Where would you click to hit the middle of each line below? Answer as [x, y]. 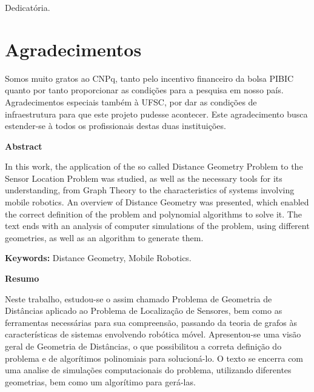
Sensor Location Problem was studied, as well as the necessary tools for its [144, 178]
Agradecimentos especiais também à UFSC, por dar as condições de [131, 101]
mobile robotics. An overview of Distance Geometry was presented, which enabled [157, 202]
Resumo [22, 278]
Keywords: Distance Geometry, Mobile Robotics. [98, 258]
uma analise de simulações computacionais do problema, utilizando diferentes [148, 370]
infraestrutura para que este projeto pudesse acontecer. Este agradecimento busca [156, 114]
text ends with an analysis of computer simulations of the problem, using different [157, 226]
